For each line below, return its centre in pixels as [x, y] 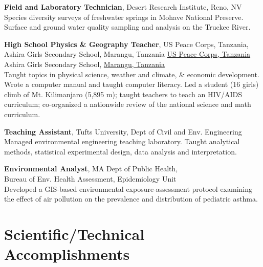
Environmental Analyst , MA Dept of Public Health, [91, 169]
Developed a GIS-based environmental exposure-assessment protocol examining [128, 188]
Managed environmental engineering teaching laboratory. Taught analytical [122, 141]
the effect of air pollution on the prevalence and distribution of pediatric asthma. [131, 199]
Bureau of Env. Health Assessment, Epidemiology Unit [90, 178]
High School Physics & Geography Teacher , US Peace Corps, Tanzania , [126, 44]
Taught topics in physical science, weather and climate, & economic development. [132, 74]
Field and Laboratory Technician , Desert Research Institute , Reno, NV [123, 7]
